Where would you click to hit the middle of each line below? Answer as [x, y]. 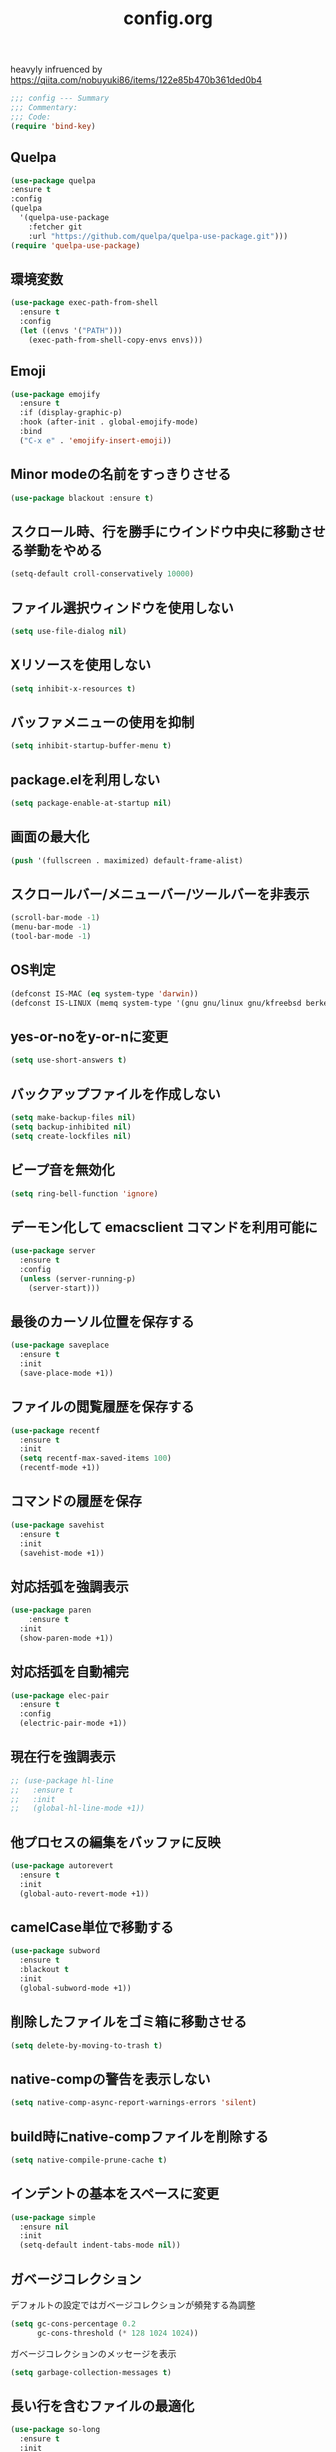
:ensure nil [44, 2227]
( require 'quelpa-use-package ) [75, 245]
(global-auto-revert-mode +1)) [84, 1893]
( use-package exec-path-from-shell [84, 303]
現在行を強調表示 [63, 1757]
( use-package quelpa [53, 180]
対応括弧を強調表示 [69, 1586]
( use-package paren [51, 1610]
